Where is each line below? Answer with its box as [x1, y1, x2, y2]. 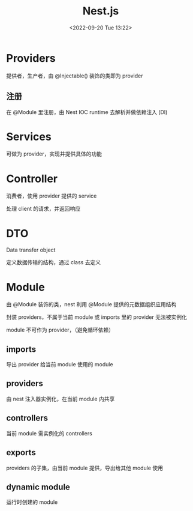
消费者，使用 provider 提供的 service [6, 192, 97, 199]
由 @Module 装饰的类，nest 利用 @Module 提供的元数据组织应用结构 [6, 301, 177, 308]
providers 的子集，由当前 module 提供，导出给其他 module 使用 [6, 464, 164, 471]
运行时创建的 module [6, 498, 58, 506]
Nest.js [82, 4, 119, 18]
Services [6, 130, 52, 144]
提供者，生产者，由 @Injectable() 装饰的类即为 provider [6, 72, 143, 79]
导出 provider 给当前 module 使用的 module [6, 361, 113, 368]
